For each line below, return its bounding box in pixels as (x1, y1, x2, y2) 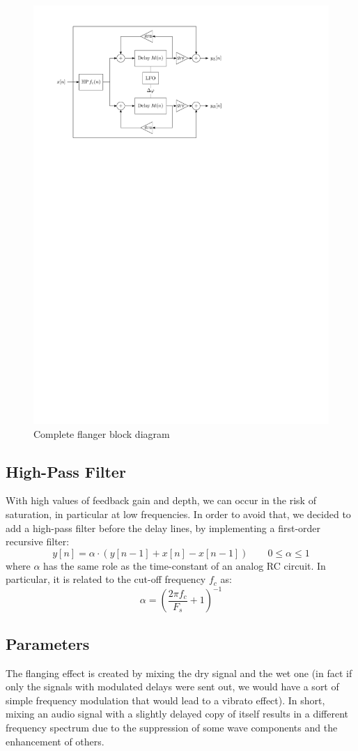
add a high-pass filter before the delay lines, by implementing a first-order (6, 520, 321, 535)
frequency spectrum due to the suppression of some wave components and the (6, 720, 338, 734)
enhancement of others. (6, 734, 104, 748)
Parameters (6, 632, 90, 654)
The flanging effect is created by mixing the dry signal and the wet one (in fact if (6, 665, 352, 680)
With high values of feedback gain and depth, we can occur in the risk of (6, 493, 316, 508)
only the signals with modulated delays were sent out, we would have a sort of (6, 679, 339, 694)
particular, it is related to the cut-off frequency (6, 572, 206, 586)
